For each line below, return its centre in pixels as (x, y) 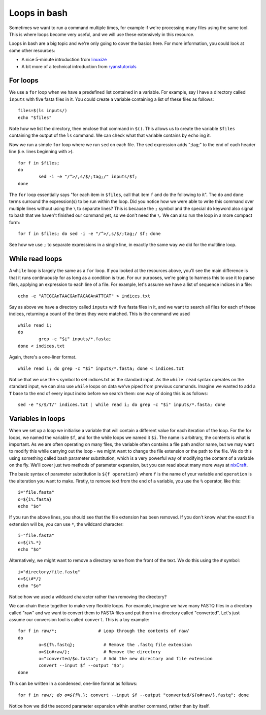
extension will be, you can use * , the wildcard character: (66, 524)
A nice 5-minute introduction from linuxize (64, 60)
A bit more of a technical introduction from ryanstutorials (79, 66)
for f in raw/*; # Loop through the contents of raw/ (104, 631)
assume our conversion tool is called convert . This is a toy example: (79, 620)
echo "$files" (35, 118)
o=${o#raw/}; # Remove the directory (100, 652)
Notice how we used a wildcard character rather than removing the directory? (88, 596)
